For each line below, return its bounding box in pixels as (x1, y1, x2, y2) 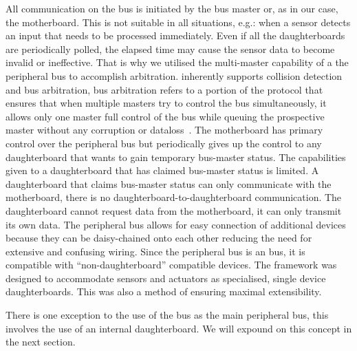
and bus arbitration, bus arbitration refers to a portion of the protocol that (6, 82, 323, 96)
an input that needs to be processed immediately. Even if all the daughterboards (6, 28, 345, 43)
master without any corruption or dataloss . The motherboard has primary (6, 123, 323, 137)
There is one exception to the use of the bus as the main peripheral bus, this (6, 308, 329, 322)
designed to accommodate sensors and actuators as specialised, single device (6, 270, 326, 285)
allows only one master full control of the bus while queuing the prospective (6, 109, 325, 123)
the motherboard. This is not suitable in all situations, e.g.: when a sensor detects (6, 14, 351, 29)
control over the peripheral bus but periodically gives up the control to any (6, 136, 322, 150)
